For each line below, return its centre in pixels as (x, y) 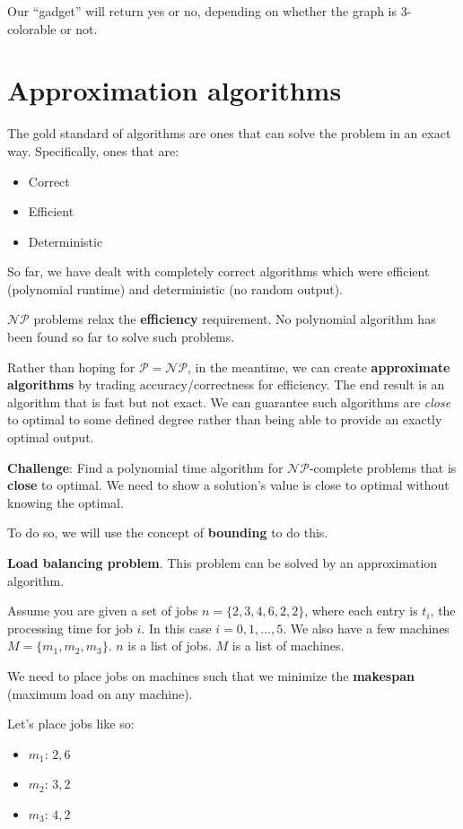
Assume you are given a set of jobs (103, 611)
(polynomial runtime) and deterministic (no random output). (175, 288)
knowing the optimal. (66, 502)
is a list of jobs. (170, 646)
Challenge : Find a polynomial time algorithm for (145, 467)
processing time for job (70, 628)
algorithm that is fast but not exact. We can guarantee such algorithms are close (229, 401)
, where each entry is (361, 611)
